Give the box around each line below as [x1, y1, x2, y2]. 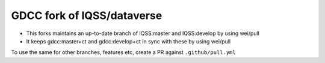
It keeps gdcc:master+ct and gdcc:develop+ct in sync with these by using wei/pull [26, 37, 231, 45]
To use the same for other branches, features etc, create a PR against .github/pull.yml [11, 49, 236, 56]
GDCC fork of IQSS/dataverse [11, 9, 162, 22]
